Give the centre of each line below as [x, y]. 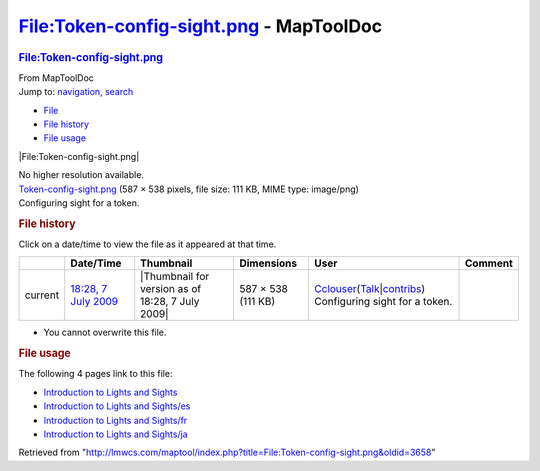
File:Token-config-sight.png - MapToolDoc [200, 26]
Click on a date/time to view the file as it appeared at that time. [147, 244]
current [42, 295]
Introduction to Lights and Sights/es [117, 406]
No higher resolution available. [81, 175]
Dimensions [268, 263]
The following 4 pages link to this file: [95, 374]
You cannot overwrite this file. [105, 332]
